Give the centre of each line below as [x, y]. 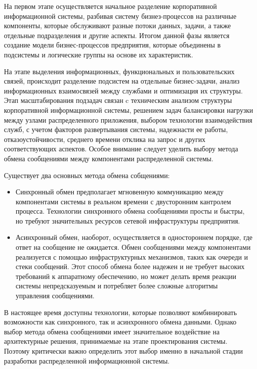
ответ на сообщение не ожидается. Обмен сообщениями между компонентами [133, 247]
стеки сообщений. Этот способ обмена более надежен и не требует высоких [130, 266]
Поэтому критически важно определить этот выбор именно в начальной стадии [124, 351]
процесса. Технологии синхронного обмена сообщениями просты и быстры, [130, 211]
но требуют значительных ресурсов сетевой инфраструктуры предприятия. [128, 220]
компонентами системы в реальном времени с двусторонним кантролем [123, 201]
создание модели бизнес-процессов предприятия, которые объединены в [112, 45]
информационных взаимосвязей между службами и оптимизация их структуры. [124, 90]
